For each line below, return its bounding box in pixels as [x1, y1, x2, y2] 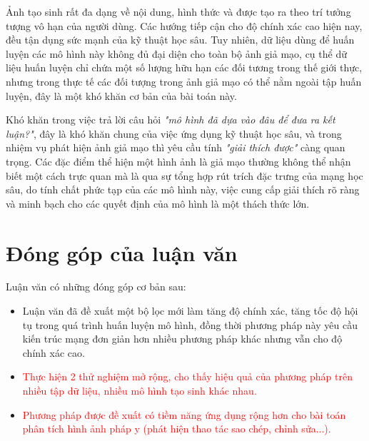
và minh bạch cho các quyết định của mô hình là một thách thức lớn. [6, 196, 310, 211]
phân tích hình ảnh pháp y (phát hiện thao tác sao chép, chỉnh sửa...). [22, 421, 331, 436]
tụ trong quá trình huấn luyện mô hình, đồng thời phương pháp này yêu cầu [22, 317, 358, 332]
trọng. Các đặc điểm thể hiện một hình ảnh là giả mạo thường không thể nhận [6, 153, 351, 168]
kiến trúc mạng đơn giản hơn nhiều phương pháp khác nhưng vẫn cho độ [22, 331, 343, 346]
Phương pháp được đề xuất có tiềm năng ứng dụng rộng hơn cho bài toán [22, 407, 346, 422]
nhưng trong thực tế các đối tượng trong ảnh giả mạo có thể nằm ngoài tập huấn [6, 73, 362, 88]
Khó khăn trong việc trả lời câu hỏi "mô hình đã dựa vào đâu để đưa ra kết [6, 112, 335, 127]
